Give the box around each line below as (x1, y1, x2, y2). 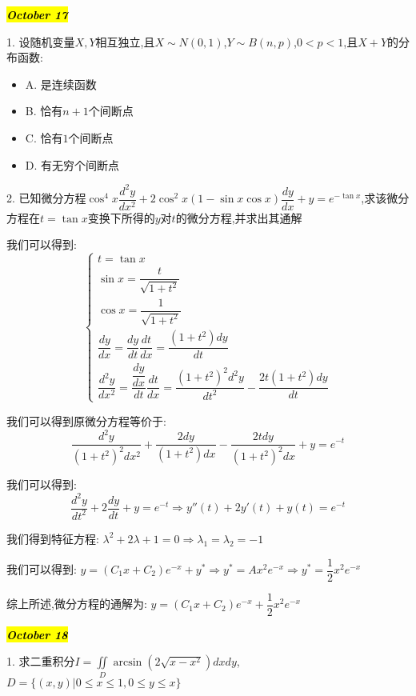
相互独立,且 (95, 33, 155, 50)
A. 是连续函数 (25, 75, 97, 92)
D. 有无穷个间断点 (25, 156, 120, 173)
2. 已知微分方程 (6, 190, 86, 206)
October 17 (6, 6, 68, 22)
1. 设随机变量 (6, 33, 75, 50)
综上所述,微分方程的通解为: (6, 595, 147, 612)
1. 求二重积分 (6, 653, 75, 670)
